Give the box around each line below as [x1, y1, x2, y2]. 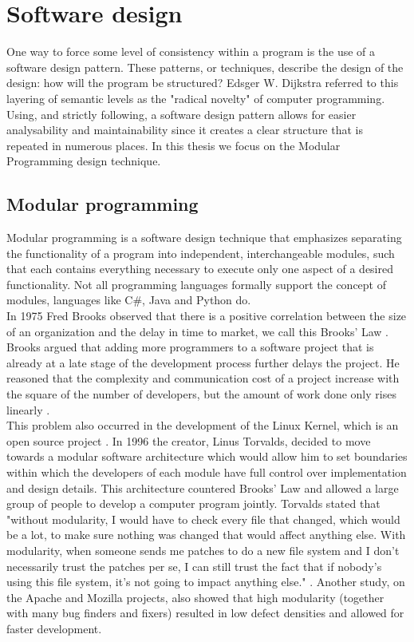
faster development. [6, 620, 102, 636]
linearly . [6, 401, 50, 418]
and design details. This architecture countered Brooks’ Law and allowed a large [6, 479, 399, 496]
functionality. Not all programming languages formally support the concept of [6, 275, 386, 292]
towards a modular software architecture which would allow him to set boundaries [6, 448, 408, 465]
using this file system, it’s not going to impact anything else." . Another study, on [6, 573, 405, 590]
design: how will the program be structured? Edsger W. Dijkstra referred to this [6, 74, 399, 91]
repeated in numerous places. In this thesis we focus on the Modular [6, 137, 341, 153]
